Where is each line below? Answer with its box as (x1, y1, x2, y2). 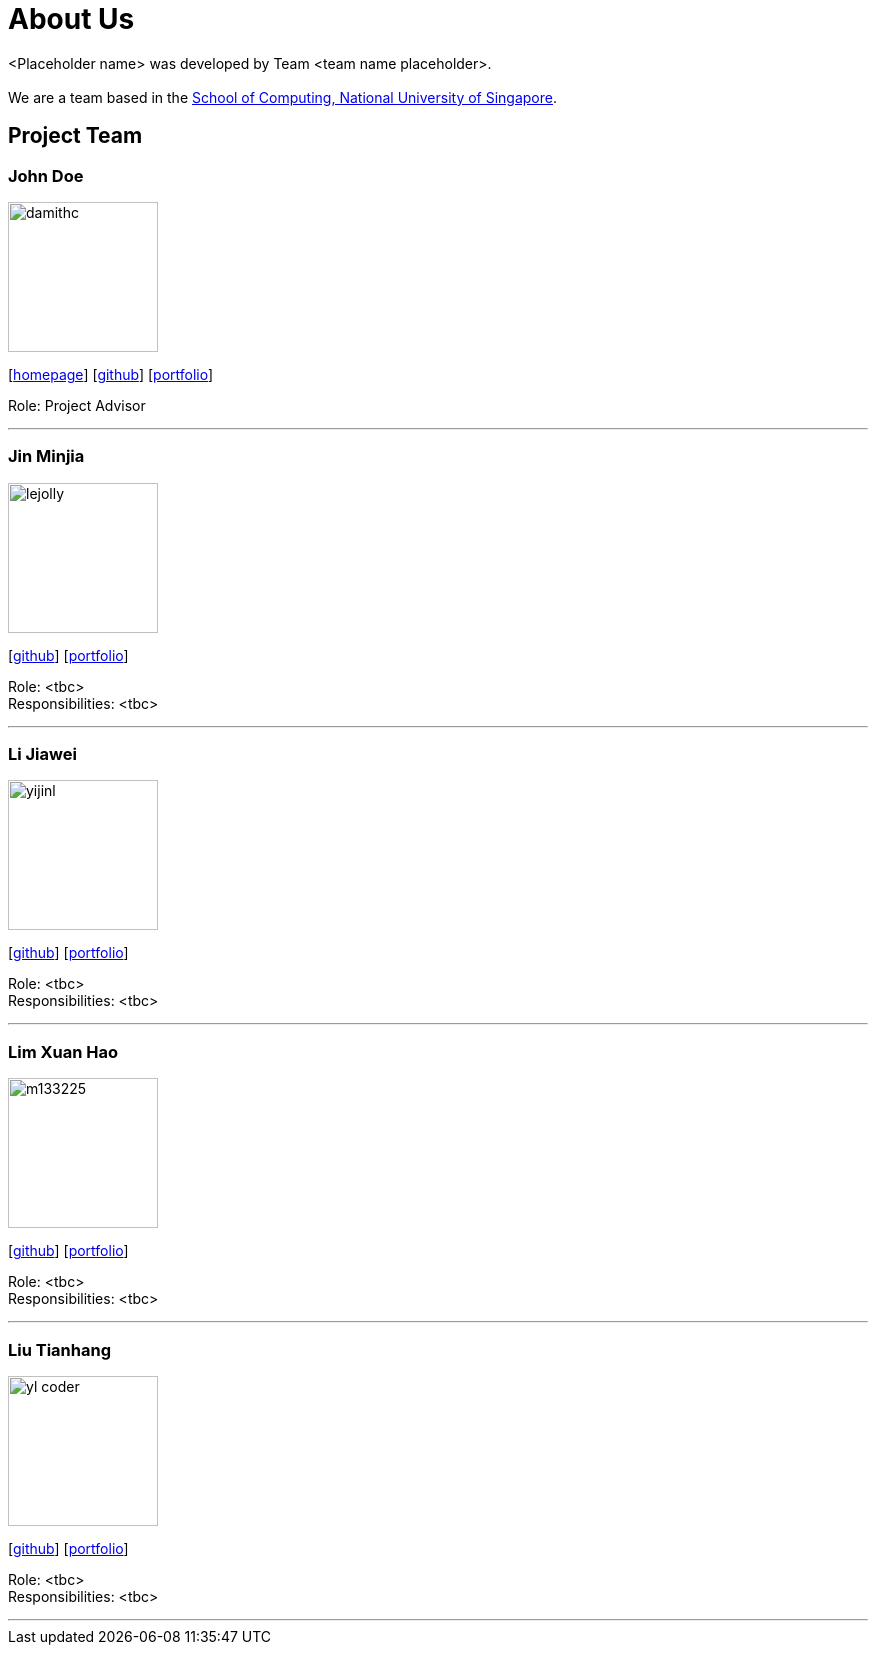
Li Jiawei (8, 744, 77, 765)
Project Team (8, 123, 143, 149)
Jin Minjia (8, 446, 85, 467)
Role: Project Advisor (8, 396, 146, 414)
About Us (8, 2, 135, 36)
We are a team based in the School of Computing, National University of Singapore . (8, 88, 558, 106)
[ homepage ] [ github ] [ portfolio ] (8, 365, 214, 383)
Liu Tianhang (8, 1339, 111, 1360)
